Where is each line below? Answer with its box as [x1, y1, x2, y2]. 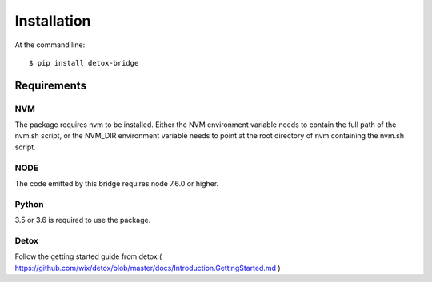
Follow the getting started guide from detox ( [14, 252, 162, 261]
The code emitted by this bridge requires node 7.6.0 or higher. [14, 179, 219, 189]
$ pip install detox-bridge [29, 58, 139, 67]
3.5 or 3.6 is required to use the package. [14, 216, 151, 225]
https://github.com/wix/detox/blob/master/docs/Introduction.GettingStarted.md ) [14, 263, 281, 272]
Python [14, 198, 44, 209]
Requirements [14, 78, 87, 92]
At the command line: [14, 40, 86, 50]
